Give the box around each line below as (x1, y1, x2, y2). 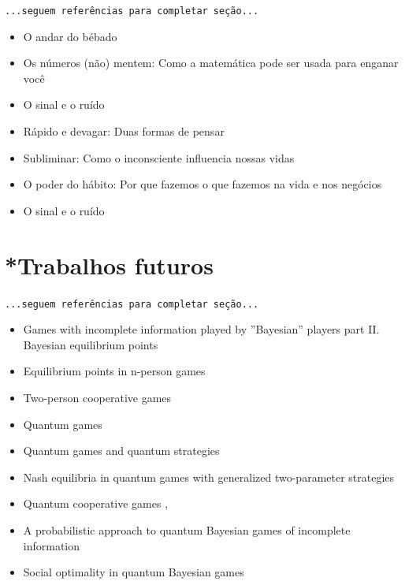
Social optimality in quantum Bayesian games (23, 564, 244, 580)
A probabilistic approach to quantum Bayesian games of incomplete (23, 521, 351, 538)
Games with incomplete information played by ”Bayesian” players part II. (23, 321, 380, 337)
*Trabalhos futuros (5, 248, 214, 281)
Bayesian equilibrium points (23, 336, 158, 352)
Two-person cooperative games (23, 389, 172, 405)
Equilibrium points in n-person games (23, 363, 206, 379)
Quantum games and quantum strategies (23, 442, 220, 459)
